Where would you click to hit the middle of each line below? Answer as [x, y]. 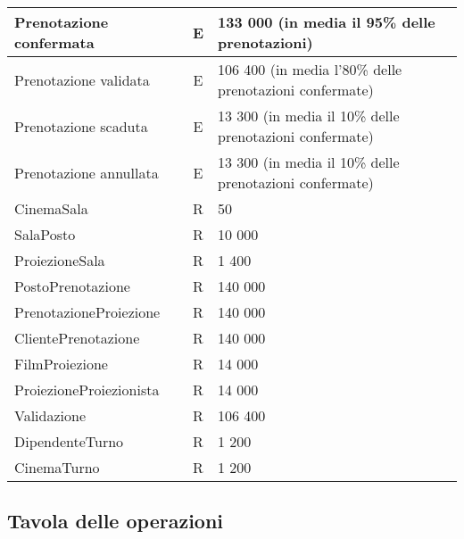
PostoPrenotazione [72, 286]
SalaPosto [45, 234]
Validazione [50, 415]
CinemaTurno [57, 467]
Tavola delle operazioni [116, 521]
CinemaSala [51, 208]
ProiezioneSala [60, 260]
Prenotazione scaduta [81, 126]
